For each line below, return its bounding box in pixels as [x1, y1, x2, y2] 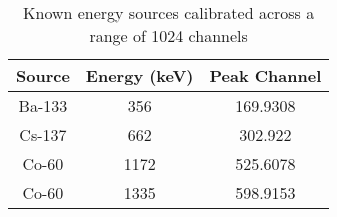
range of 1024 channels [89, 24, 248, 47]
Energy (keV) [85, 64, 194, 87]
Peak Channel [209, 64, 322, 87]
